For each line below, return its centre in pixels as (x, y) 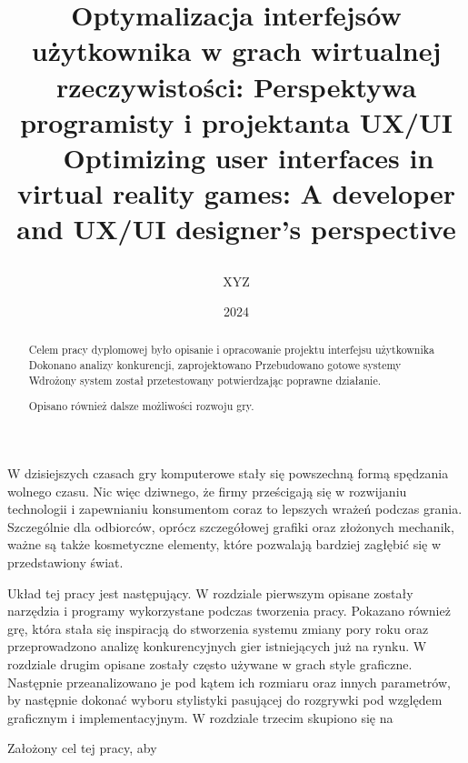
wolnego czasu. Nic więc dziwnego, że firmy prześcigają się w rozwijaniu (207, 491)
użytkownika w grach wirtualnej (236, 50)
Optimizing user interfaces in (249, 157)
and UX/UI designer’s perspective (236, 229)
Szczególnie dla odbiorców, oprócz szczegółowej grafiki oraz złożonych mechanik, (231, 526)
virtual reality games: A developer (236, 193)
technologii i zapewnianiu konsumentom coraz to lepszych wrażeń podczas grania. (235, 509)
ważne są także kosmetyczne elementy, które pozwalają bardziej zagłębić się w (224, 544)
